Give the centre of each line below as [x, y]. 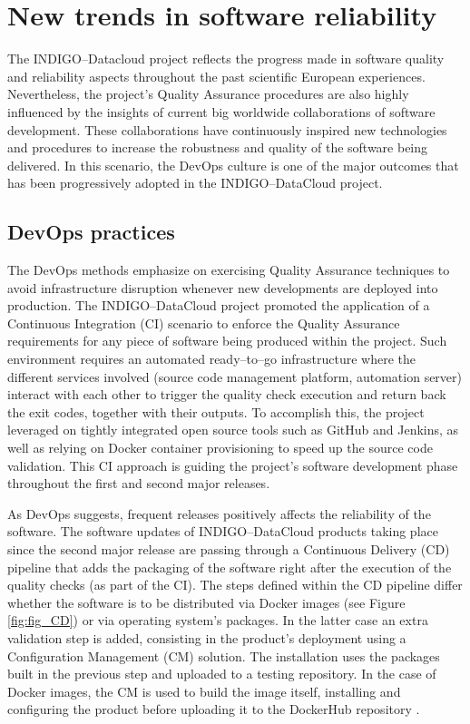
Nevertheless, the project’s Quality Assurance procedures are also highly [208, 94]
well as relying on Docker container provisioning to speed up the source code [220, 448]
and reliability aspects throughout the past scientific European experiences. [216, 76]
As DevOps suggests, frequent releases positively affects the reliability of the [219, 513]
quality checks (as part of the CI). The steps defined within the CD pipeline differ [235, 585]
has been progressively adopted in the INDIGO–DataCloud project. [195, 183]
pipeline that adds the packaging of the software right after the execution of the [230, 567]
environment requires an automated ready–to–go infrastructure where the [212, 359]
